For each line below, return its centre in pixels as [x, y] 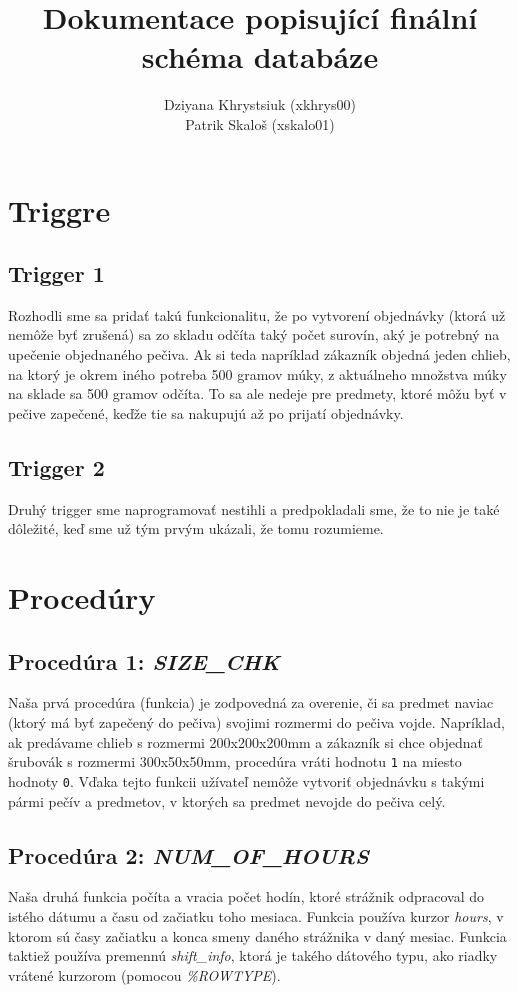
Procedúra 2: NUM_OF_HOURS [188, 854]
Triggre [59, 209]
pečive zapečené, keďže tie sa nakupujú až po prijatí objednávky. [206, 412]
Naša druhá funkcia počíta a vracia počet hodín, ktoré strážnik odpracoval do [246, 896]
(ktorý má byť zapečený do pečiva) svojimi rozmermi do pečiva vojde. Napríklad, [256, 722]
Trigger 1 [56, 273]
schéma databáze [260, 56]
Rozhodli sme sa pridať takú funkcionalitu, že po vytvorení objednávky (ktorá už [257, 314]
